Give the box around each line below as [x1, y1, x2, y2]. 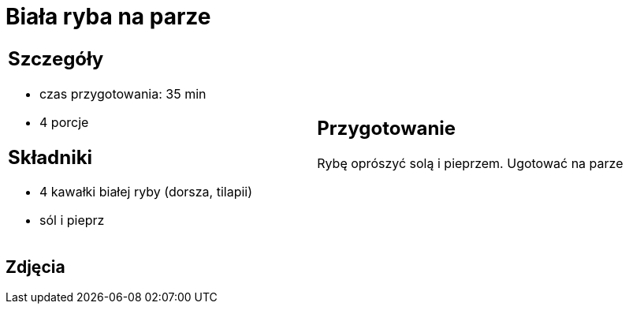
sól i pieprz [39, 212, 105, 229]
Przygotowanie [317, 117, 456, 140]
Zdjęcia [6, 256, 65, 277]
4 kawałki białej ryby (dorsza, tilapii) [39, 184, 253, 200]
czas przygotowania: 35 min [39, 85, 207, 102]
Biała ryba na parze [6, 3, 211, 30]
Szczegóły [8, 47, 104, 70]
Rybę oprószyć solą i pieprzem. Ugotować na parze [317, 155, 623, 172]
